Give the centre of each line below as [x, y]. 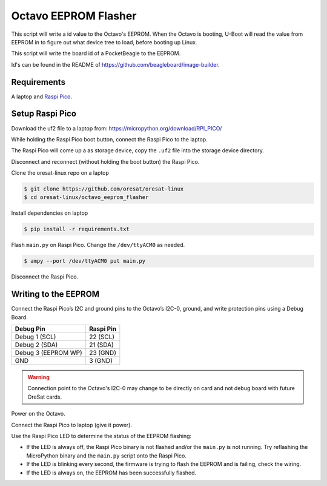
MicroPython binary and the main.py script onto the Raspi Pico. [107, 456]
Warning [38, 377]
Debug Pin [30, 329]
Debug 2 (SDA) [36, 345]
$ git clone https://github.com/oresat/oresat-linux [104, 189]
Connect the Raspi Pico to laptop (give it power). [72, 425]
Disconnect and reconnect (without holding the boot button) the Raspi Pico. [105, 161]
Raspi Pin [103, 329]
